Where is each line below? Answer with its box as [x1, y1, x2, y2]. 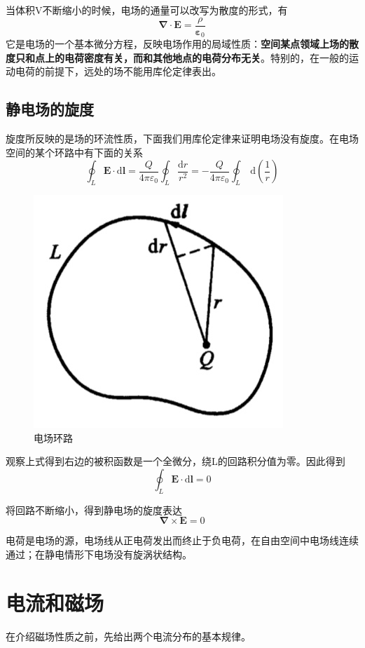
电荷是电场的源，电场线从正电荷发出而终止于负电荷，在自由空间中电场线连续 [6, 533, 359, 548]
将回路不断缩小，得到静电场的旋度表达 [6, 502, 182, 517]
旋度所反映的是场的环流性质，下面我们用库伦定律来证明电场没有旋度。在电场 [6, 131, 359, 146]
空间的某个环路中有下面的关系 [6, 144, 143, 159]
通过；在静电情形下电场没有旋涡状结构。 [6, 546, 192, 561]
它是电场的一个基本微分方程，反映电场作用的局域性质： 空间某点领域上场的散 [6, 36, 359, 51]
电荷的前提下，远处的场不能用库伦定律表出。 [15, 64, 221, 79]
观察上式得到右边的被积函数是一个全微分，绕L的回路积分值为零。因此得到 [6, 454, 345, 468]
